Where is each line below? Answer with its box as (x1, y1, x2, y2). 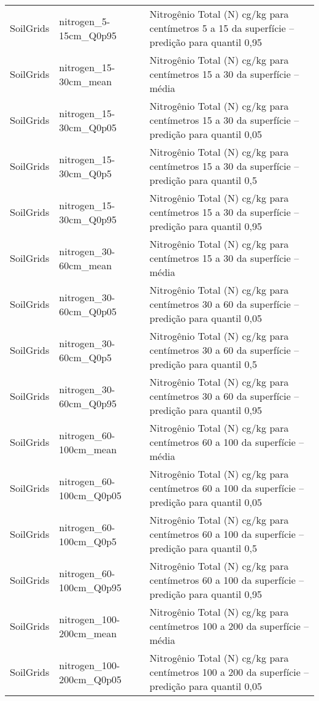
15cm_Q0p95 (59, 28, 117, 42)
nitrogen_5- (59, 13, 110, 28)
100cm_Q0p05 (59, 488, 122, 502)
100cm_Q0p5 (59, 534, 117, 548)
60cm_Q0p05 (59, 304, 117, 318)
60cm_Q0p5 (59, 350, 112, 364)
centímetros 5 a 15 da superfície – (149, 21, 294, 35)
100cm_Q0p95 (59, 580, 122, 594)
